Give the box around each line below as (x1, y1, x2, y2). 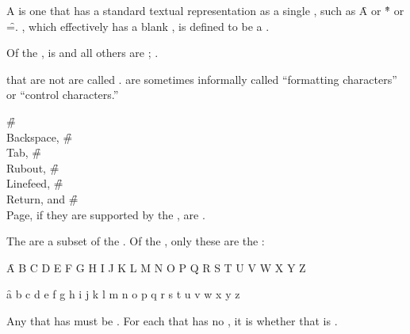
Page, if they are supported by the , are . (6, 206, 205, 222)
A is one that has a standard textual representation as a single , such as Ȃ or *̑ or (6, 2, 404, 18)
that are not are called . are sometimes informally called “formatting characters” (6, 70, 397, 87)
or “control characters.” (6, 86, 119, 103)
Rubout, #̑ (6, 159, 59, 176)
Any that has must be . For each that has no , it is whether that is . (6, 312, 338, 328)
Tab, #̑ (6, 144, 41, 161)
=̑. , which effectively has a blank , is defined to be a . (6, 17, 270, 34)
